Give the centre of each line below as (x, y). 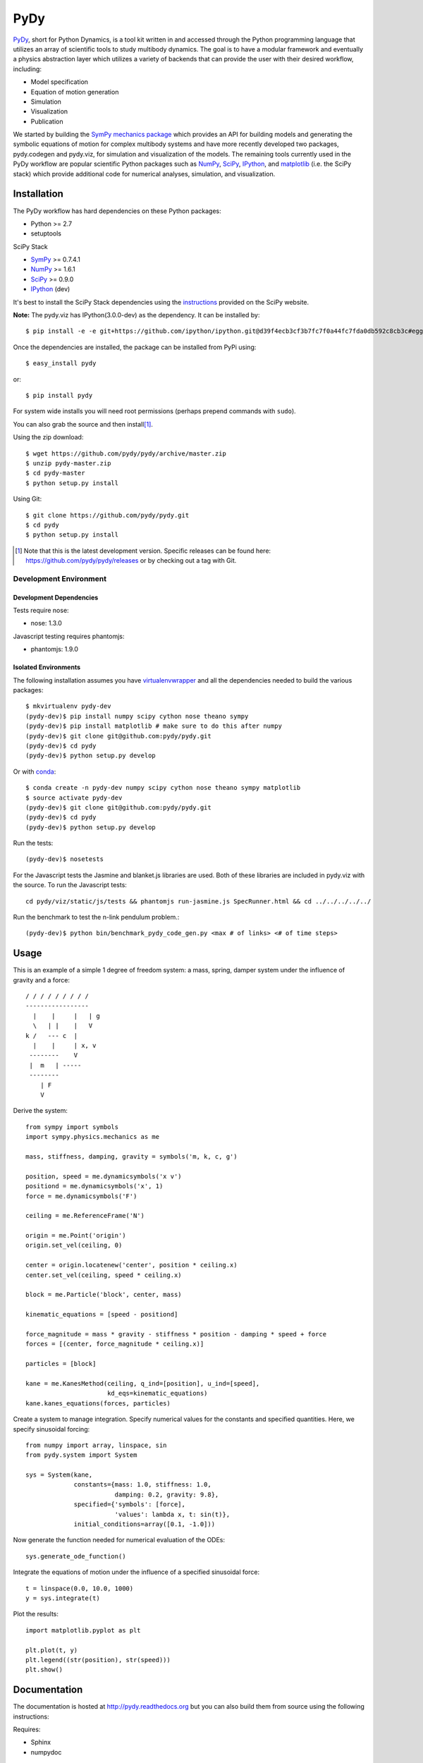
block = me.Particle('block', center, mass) (104, 1295)
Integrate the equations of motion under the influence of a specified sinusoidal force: (136, 1572)
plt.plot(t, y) (52, 1650)
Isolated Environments (47, 667)
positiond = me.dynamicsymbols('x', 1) (94, 1186)
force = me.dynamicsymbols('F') (81, 1196)
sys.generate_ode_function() (76, 1556)
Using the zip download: (48, 437)
